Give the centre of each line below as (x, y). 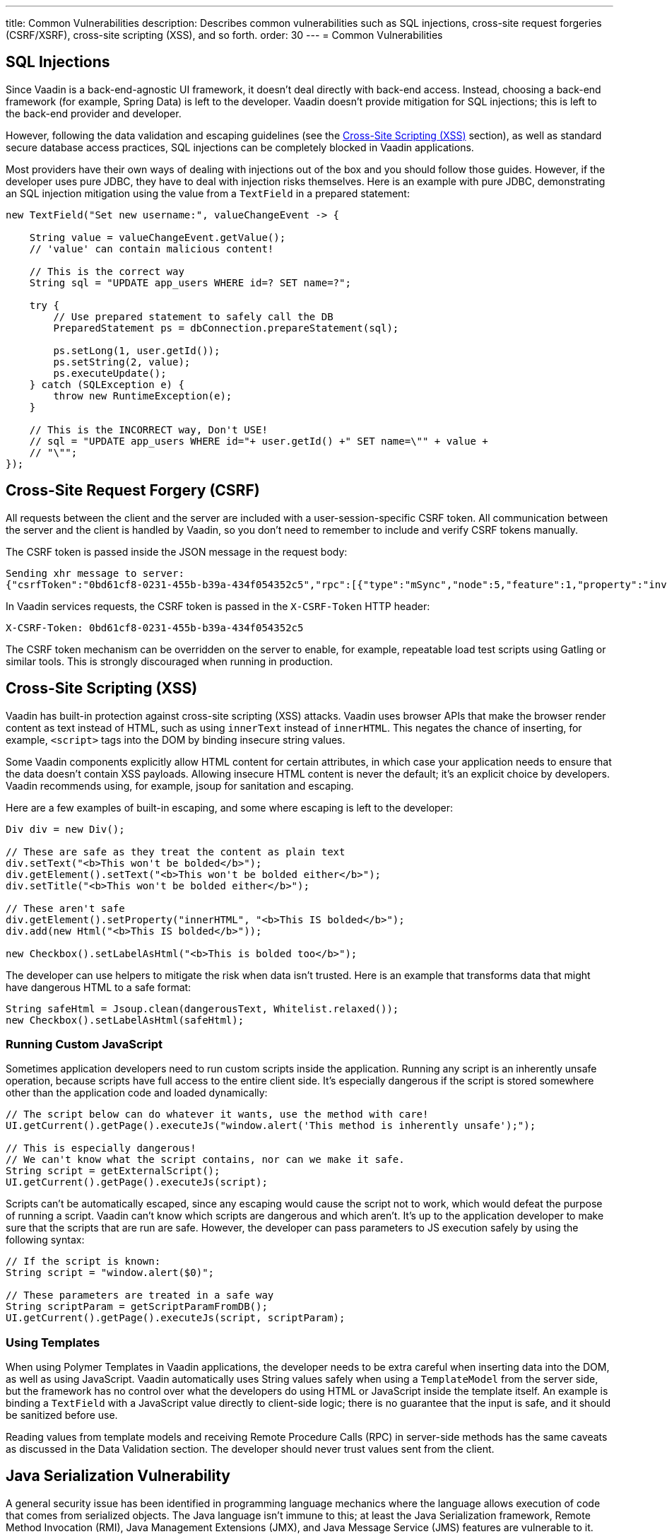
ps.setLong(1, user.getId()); (137, 350)
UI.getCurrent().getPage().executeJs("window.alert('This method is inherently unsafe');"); (271, 1126)
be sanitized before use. (62, 1415)
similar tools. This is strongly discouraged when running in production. (170, 661)
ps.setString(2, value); (122, 362)
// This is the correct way (107, 271)
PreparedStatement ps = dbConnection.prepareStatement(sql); (226, 328)
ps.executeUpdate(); (110, 373)
